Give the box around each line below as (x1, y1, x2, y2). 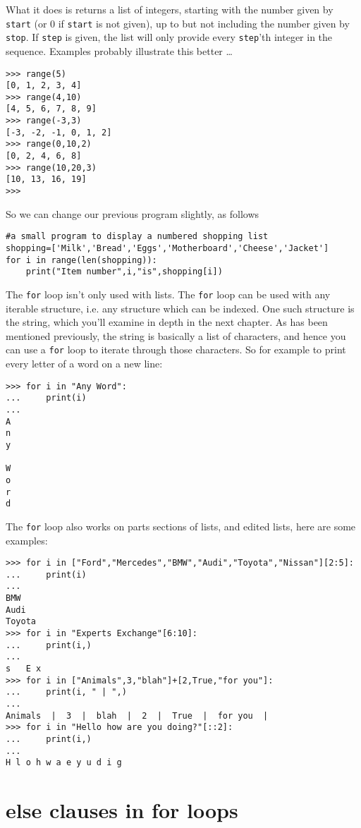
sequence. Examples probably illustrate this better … (6, 43, 233, 58)
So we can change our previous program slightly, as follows (6, 206, 259, 221)
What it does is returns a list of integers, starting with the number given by (6, 2, 334, 16)
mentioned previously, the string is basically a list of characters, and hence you (6, 328, 346, 343)
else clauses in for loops (6, 796, 238, 824)
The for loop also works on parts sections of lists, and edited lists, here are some (6, 518, 356, 533)
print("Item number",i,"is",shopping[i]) (25, 267, 223, 277)
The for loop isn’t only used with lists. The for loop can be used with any (6, 286, 331, 301)
